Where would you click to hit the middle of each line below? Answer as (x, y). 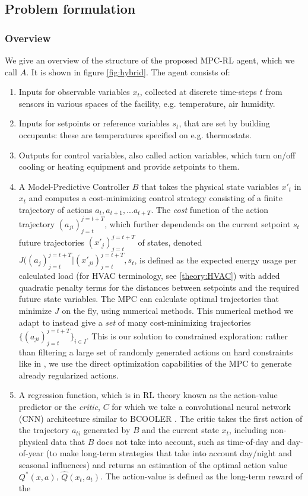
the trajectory (44, 430)
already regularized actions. (69, 375)
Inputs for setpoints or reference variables (94, 123)
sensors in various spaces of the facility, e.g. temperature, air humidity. (147, 103)
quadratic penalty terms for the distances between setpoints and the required (159, 287)
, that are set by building (224, 123)
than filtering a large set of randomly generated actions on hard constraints (156, 352)
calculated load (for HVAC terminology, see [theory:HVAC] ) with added (149, 276)
